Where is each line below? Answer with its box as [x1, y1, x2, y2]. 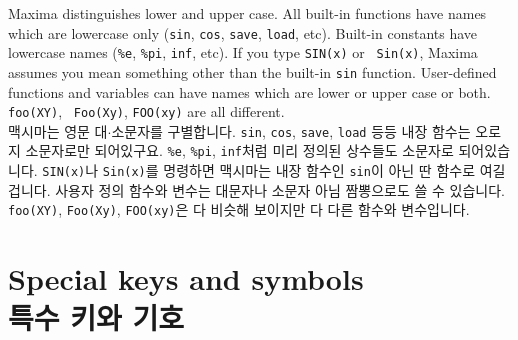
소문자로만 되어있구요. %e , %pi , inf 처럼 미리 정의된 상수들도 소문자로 [25, 140, 454, 161]
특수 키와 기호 [8, 297, 185, 338]
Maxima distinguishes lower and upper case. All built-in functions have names [8, 3, 487, 23]
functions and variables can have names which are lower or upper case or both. [8, 81, 491, 102]
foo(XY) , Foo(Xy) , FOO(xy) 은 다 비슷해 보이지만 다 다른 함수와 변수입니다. [8, 199, 470, 220]
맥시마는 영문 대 [8, 120, 108, 141]
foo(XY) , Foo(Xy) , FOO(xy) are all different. [8, 101, 285, 122]
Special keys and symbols [8, 258, 364, 299]
